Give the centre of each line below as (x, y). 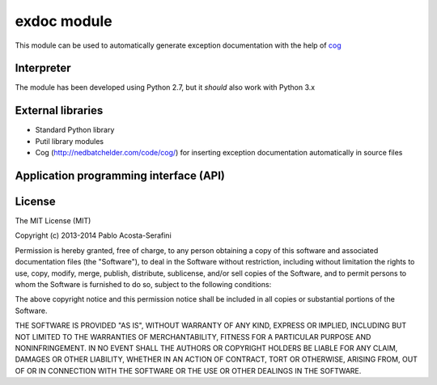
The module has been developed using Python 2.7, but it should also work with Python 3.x (165, 87)
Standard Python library (75, 130)
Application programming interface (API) (120, 175)
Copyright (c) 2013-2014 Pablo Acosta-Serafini (93, 235)
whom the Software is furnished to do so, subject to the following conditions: (143, 285)
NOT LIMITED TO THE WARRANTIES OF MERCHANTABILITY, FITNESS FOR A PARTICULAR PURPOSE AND (193, 336)
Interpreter (43, 68)
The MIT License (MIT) (53, 221)
